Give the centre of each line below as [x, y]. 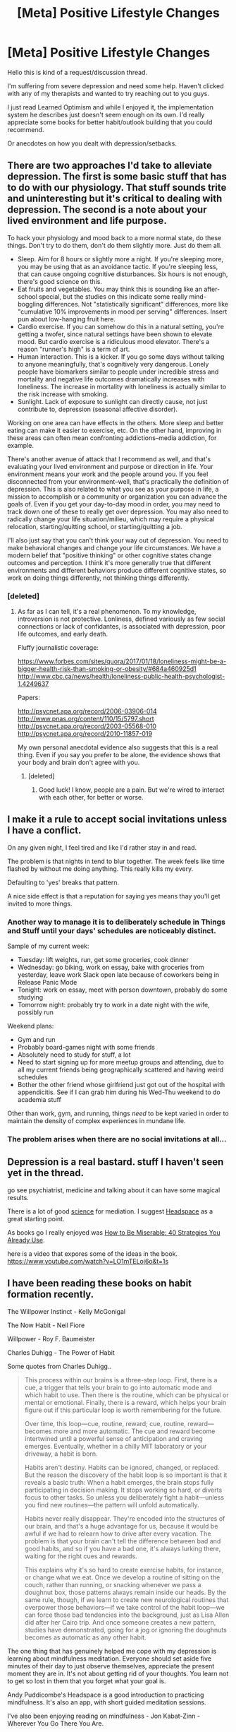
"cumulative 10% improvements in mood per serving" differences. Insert [122, 312]
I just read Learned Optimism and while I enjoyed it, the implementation [110, 107]
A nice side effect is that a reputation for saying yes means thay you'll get [114, 896]
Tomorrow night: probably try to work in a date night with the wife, [113, 1005]
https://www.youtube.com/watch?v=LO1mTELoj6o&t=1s [88, 1261]
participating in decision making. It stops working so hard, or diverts [123, 1490]
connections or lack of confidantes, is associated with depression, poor [121, 627]
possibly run [36, 1012]
